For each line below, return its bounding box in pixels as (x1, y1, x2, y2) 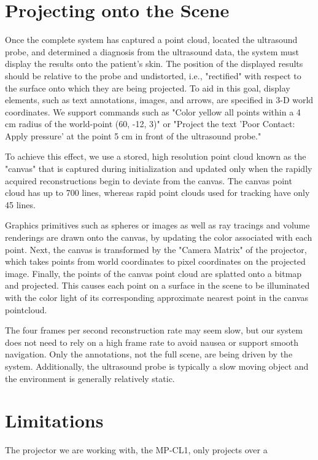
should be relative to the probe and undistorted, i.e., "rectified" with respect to (5, 69, 301, 82)
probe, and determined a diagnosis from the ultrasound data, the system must (5, 45, 299, 58)
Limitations (5, 408, 104, 433)
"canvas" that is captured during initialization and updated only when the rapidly (5, 162, 312, 175)
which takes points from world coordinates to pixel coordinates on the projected (5, 255, 306, 268)
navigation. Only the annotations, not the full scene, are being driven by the (5, 348, 293, 361)
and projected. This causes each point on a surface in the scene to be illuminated (5, 279, 310, 292)
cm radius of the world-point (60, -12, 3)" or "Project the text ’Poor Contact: (5, 117, 295, 130)
